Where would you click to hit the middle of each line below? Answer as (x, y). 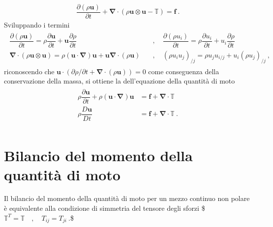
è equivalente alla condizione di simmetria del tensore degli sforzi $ (105, 208)
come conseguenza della (184, 71)
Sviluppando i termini (37, 25)
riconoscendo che (29, 71)
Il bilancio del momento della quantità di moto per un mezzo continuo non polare (127, 198)
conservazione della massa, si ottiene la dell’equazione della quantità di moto (120, 81)
